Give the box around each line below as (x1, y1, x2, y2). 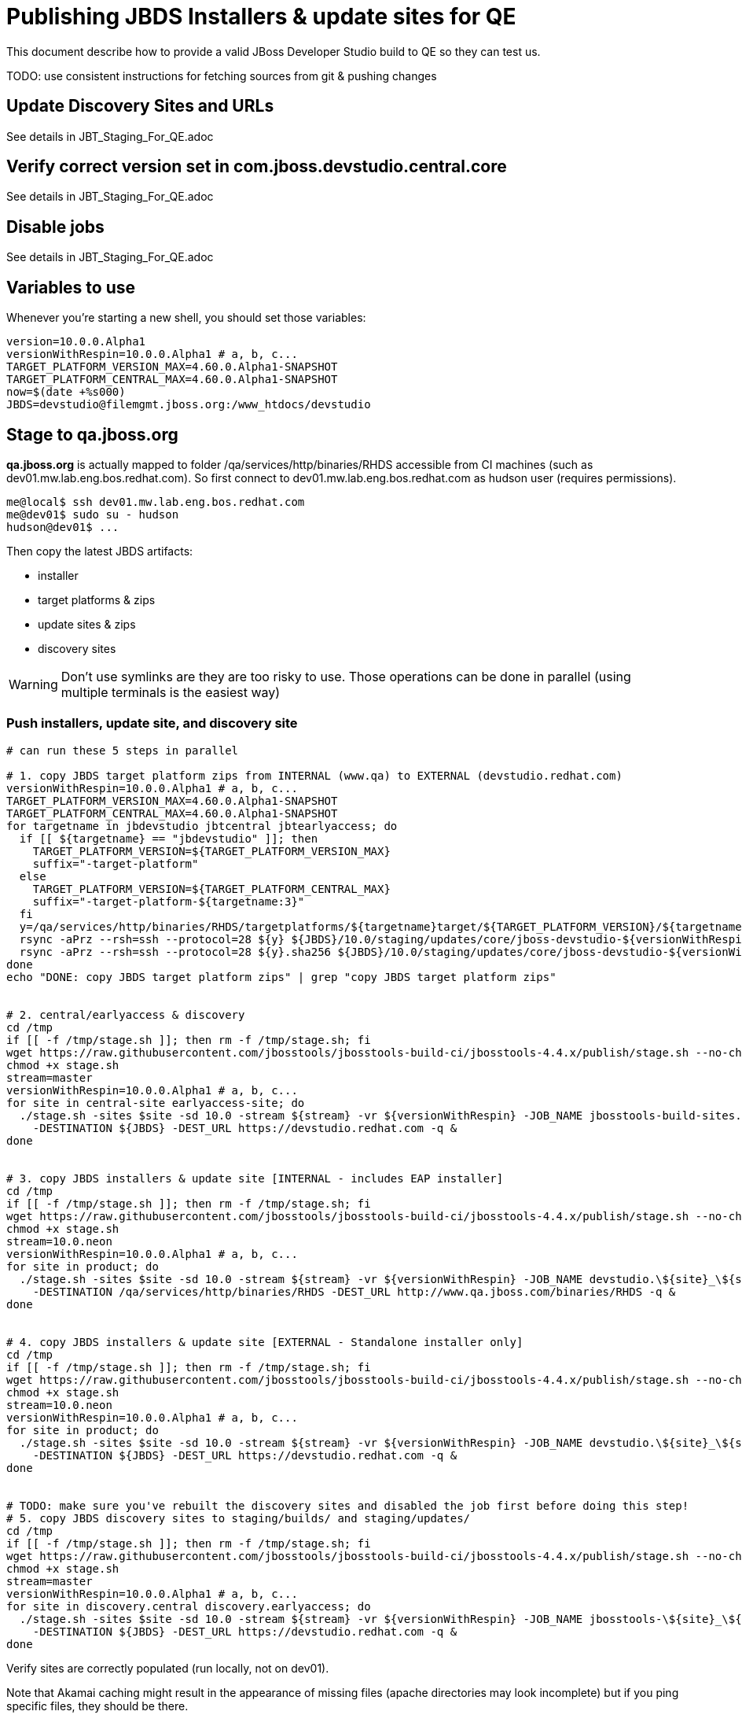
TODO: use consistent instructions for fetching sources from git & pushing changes (6, 68, 437, 83)
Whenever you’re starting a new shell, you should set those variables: (6, 311, 366, 325)
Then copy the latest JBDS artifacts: (6, 544, 193, 558)
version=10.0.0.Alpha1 (6, 335, 146, 349)
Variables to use (6, 277, 136, 297)
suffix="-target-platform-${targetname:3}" (32, 894, 305, 908)
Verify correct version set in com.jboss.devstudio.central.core (6, 157, 507, 177)
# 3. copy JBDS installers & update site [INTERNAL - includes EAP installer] (6, 1171, 504, 1185)
